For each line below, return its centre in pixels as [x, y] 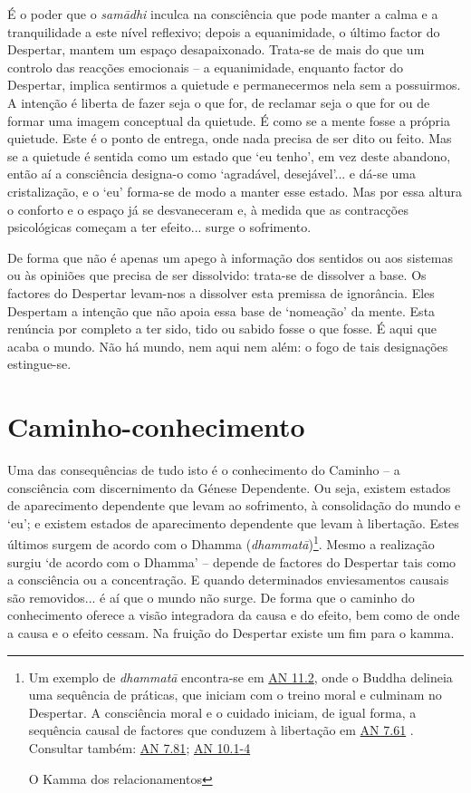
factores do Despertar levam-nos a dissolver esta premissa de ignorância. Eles [221, 292]
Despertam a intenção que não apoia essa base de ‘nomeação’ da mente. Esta [221, 310]
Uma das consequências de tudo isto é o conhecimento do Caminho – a [204, 469]
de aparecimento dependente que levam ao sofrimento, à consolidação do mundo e [234, 505]
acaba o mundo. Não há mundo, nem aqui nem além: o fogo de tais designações [228, 346]
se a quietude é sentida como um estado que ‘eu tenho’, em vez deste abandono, [229, 155]
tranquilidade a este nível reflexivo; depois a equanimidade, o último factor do [224, 31]
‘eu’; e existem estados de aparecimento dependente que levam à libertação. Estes [233, 522]
